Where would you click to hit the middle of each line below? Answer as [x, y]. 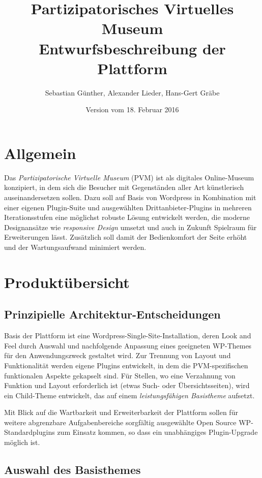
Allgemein [40, 153]
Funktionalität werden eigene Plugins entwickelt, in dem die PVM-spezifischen [126, 365]
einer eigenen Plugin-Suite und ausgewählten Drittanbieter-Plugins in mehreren [128, 207]
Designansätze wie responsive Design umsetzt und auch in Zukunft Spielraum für [130, 227]
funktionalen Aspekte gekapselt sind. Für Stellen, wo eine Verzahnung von [120, 375]
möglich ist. [22, 442]
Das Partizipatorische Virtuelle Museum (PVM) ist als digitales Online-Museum [129, 177]
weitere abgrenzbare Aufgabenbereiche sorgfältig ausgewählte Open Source [120, 422]
